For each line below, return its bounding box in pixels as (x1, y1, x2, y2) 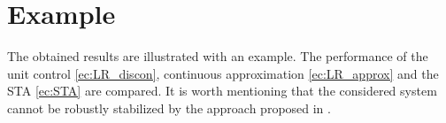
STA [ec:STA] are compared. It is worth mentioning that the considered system (7, 81, 437, 100)
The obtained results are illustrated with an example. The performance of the (7, 47, 428, 65)
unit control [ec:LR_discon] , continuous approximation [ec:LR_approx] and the (7, 64, 439, 82)
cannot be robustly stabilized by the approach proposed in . (7, 98, 331, 117)
